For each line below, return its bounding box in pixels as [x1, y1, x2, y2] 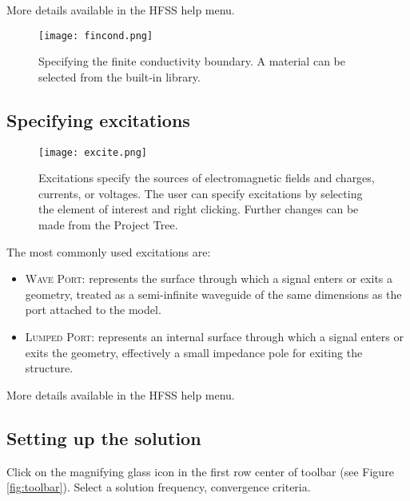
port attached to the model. [25, 301, 161, 318]
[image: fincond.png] [38, 30, 153, 42]
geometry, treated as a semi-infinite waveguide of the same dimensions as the [25, 285, 402, 302]
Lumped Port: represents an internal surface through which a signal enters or [25, 328, 404, 345]
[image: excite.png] [38, 146, 148, 158]
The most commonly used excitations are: [6, 243, 211, 260]
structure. [25, 360, 74, 376]
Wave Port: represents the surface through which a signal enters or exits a [25, 270, 393, 287]
